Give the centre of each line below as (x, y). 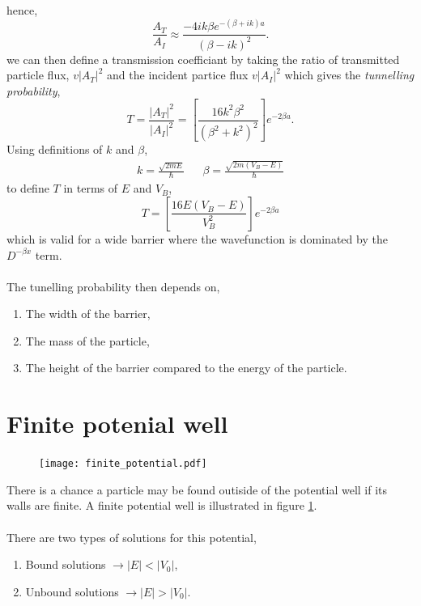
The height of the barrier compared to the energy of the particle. (186, 368)
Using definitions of (55, 149)
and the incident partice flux (178, 75)
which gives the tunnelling (349, 75)
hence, (22, 10)
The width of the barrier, (88, 314)
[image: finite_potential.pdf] (123, 464)
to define (28, 188)
